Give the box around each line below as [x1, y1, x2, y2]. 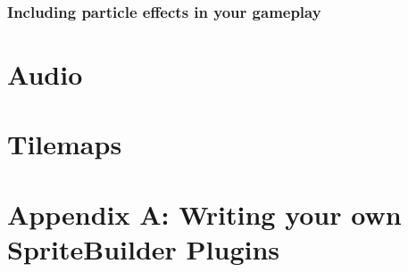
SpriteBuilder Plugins [7, 230, 280, 267]
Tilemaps [7, 126, 122, 162]
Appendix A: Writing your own [7, 195, 402, 232]
